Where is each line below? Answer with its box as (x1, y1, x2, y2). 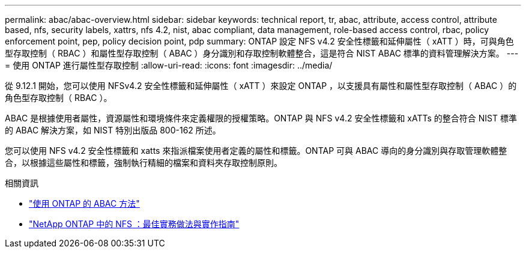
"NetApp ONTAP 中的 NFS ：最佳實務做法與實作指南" (29, 219, 240, 229)
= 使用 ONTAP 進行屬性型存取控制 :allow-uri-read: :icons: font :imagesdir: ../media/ (5, 60, 333, 70)
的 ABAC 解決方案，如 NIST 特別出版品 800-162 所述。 (5, 125, 221, 135)
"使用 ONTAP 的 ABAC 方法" (29, 198, 140, 209)
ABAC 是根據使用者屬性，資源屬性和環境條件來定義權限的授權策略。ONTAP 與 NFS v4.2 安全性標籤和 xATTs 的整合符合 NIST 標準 (5, 113, 517, 123)
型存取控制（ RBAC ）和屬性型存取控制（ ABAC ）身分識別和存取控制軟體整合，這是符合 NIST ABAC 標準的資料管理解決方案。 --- (5, 48, 519, 58)
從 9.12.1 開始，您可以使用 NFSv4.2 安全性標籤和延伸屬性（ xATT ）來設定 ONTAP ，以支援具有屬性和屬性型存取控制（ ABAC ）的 (5, 81, 517, 91)
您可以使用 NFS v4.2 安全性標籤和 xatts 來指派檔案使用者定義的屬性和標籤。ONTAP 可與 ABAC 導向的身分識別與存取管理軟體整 (5, 145, 507, 156)
